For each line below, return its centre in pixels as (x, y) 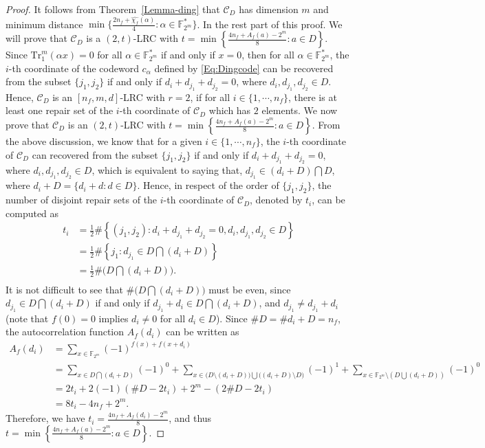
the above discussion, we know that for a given (104, 141)
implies (114, 318)
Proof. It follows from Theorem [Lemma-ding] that (113, 9)
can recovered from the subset (95, 154)
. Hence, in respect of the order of (208, 185)
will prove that (36, 38)
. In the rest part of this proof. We (270, 24)
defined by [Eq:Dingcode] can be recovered (244, 68)
